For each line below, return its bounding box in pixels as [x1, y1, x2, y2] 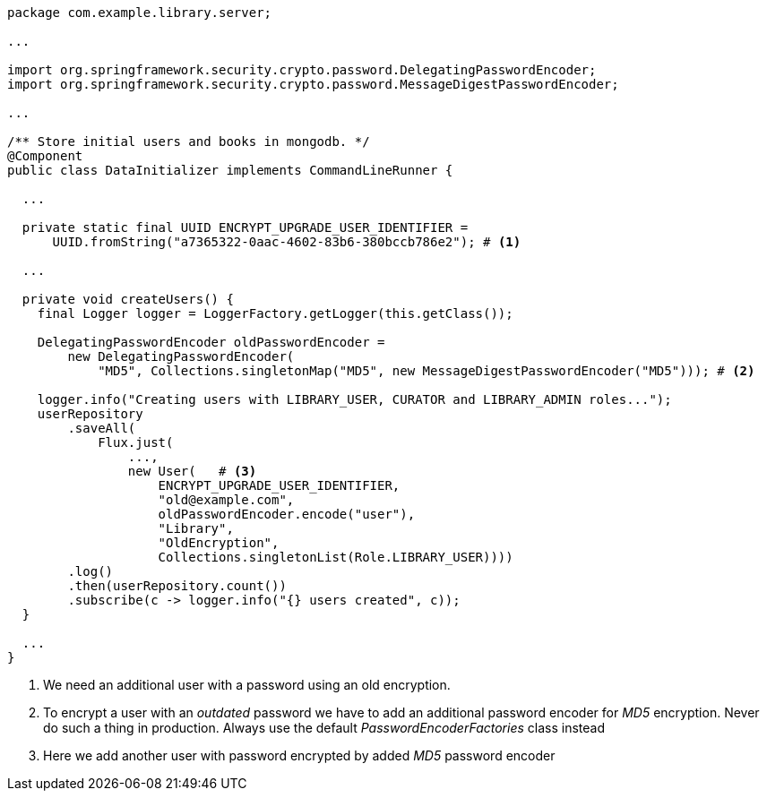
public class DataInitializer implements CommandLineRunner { [7, 163, 453, 177]
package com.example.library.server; [7, 5, 272, 20]
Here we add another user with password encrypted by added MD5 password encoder [43, 748, 556, 763]
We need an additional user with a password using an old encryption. [43, 677, 451, 692]
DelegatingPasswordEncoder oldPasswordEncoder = [37, 335, 385, 349]
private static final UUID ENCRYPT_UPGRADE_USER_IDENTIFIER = [22, 220, 469, 235]
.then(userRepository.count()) [67, 579, 287, 593]
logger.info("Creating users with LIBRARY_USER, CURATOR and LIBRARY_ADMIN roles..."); [37, 392, 672, 407]
